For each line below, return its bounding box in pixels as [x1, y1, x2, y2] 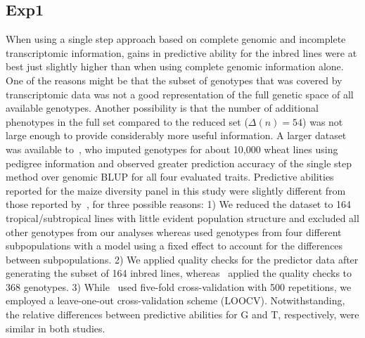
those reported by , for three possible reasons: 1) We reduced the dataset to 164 [6, 197, 352, 212]
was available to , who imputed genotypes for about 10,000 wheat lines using [6, 141, 338, 156]
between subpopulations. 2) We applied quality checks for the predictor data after [6, 252, 359, 266]
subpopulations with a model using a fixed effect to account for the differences [6, 238, 343, 253]
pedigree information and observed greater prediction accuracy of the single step [6, 155, 352, 170]
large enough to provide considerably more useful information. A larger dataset [6, 128, 347, 143]
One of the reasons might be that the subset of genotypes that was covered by [6, 72, 342, 87]
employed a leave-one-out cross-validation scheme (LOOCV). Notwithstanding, [6, 293, 345, 308]
